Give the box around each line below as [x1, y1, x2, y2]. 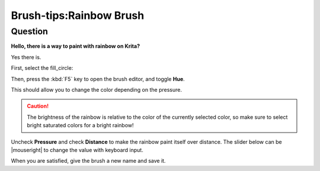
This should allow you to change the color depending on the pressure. [11, 86, 182, 93]
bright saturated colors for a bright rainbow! [27, 122, 134, 129]
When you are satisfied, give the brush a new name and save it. [11, 157, 166, 164]
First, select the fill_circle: [11, 64, 73, 72]
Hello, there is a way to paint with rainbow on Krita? [11, 43, 140, 50]
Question [11, 26, 49, 37]
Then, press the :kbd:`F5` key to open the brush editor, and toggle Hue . [11, 75, 185, 82]
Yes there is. [11, 53, 41, 60]
